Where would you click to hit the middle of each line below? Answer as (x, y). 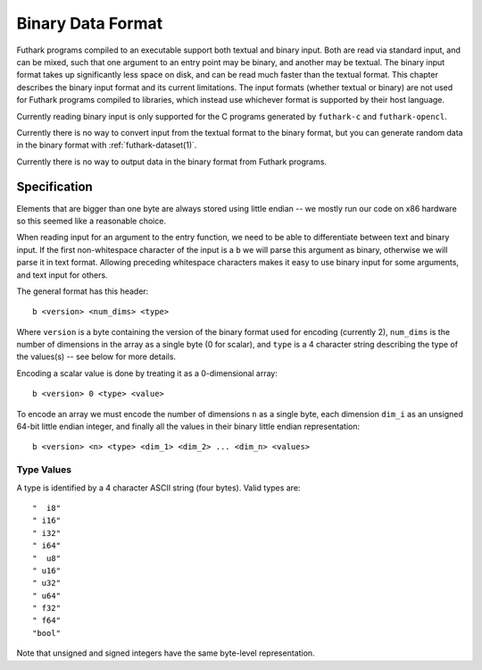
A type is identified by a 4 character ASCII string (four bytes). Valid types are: (158, 488)
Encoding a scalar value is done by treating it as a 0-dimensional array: (147, 373)
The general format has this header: (83, 291)
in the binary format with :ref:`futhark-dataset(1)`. (107, 145)
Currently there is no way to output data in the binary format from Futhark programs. (172, 162)
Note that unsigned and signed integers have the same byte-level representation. (166, 653)
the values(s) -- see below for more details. (96, 356)
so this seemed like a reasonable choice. (91, 221)
